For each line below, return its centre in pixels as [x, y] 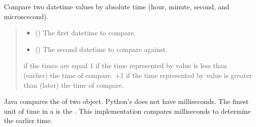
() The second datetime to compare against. [101, 49]
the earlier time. [28, 120]
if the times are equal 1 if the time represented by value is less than [125, 65]
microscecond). [26, 16]
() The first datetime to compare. [85, 33]
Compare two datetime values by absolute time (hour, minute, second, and [117, 6]
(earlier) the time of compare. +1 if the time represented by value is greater [138, 75]
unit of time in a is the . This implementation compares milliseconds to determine [128, 111]
